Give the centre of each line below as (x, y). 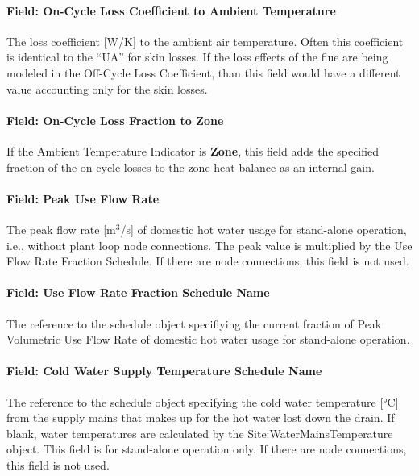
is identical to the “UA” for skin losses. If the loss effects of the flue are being (197, 57)
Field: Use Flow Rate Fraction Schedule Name (138, 292)
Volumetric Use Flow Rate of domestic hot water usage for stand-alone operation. (208, 339)
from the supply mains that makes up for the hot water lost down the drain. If (201, 418)
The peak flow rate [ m (61, 229)
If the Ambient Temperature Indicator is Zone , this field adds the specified (193, 150)
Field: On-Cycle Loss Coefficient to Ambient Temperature (171, 10)
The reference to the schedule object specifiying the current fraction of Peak (194, 323)
